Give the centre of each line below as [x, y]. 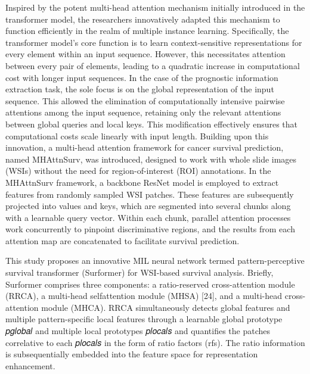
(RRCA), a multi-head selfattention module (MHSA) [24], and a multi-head [144, 296]
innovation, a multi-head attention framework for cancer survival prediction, [145, 147]
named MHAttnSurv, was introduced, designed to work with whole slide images [151, 159]
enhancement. [30, 365]
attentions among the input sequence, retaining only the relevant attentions [143, 112]
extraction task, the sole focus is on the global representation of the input [140, 89]
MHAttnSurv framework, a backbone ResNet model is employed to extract [142, 182]
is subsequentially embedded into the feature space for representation [132, 354]
